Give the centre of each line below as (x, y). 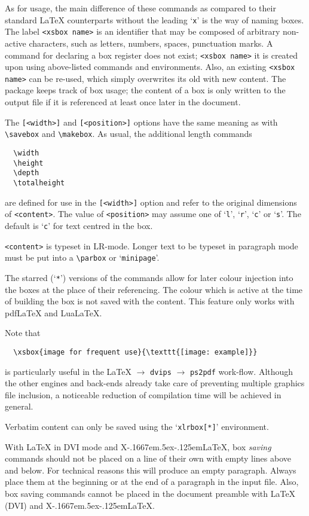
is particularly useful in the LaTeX (68, 371)
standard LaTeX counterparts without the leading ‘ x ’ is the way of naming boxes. (154, 19)
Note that (23, 333)
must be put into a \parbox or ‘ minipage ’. (82, 257)
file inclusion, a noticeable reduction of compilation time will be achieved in (143, 394)
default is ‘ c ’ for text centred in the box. (79, 225)
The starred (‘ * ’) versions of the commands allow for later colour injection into (149, 277)
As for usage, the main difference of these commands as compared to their (140, 8)
